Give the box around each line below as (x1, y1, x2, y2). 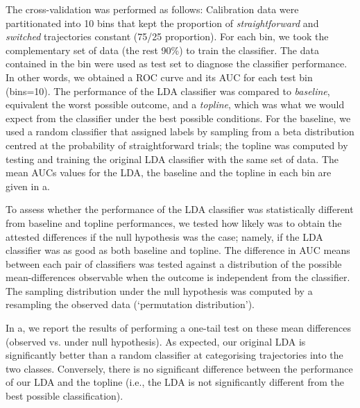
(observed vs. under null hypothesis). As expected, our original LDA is (6, 334, 306, 348)
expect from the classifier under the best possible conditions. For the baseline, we (6, 110, 351, 125)
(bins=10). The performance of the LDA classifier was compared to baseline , (6, 83, 330, 98)
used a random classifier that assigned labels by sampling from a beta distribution (6, 124, 354, 139)
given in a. (6, 178, 50, 193)
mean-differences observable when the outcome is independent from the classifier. (6, 270, 350, 284)
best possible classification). (6, 389, 123, 403)
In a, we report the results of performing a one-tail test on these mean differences (6, 321, 351, 335)
